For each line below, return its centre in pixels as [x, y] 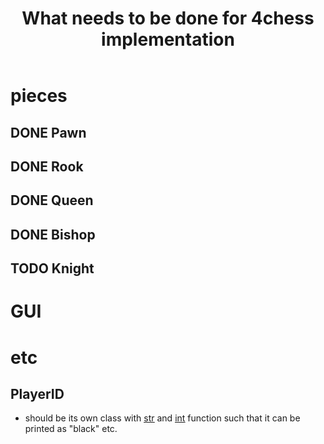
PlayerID [37, 393]
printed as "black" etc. [71, 429]
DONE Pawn [48, 132]
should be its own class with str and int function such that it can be [162, 418]
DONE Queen [52, 200]
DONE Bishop [53, 234]
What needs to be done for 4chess [168, 18]
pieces [39, 96]
